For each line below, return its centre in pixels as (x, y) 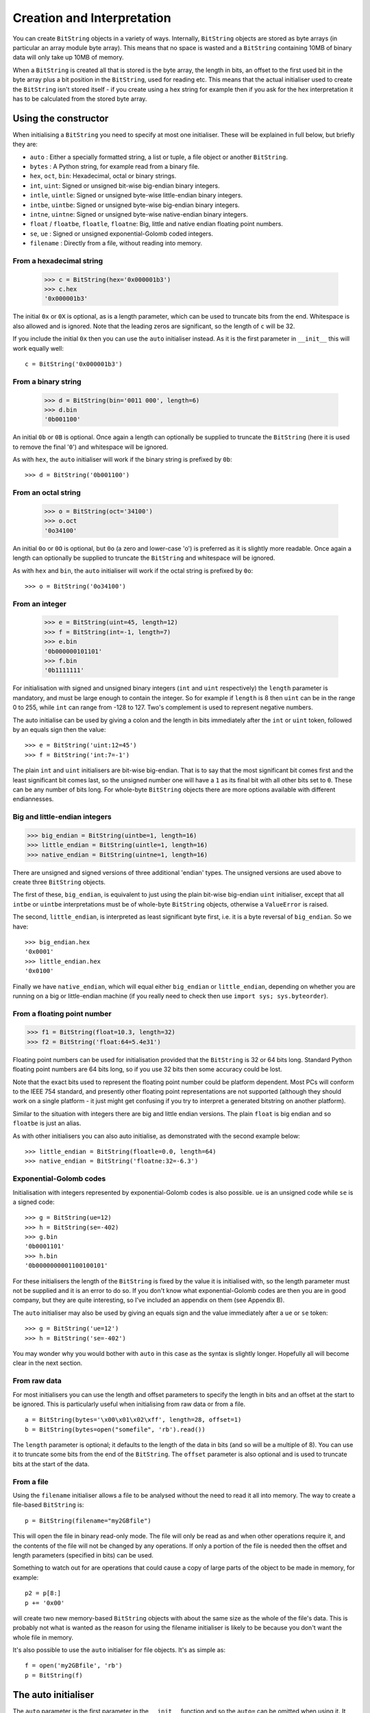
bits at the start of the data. (51, 1464)
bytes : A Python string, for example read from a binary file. (115, 166)
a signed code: (34, 1202)
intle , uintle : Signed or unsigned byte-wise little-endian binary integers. (136, 195)
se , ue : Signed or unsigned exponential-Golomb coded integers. (122, 234)
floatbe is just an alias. (47, 1123)
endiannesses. (33, 799)
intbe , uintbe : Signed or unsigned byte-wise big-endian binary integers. (135, 205)
